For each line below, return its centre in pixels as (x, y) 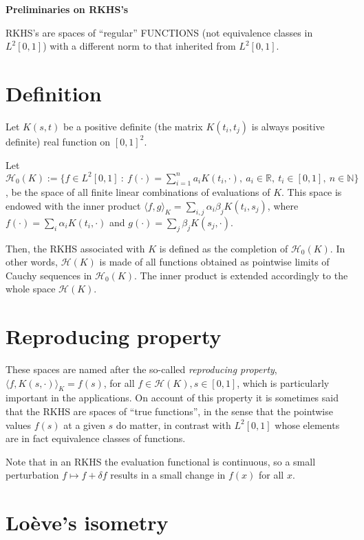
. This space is (312, 192)
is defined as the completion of (224, 248)
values (19, 424)
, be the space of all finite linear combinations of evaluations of (138, 192)
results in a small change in (168, 475)
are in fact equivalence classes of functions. (96, 438)
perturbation (32, 475)
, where (283, 205)
